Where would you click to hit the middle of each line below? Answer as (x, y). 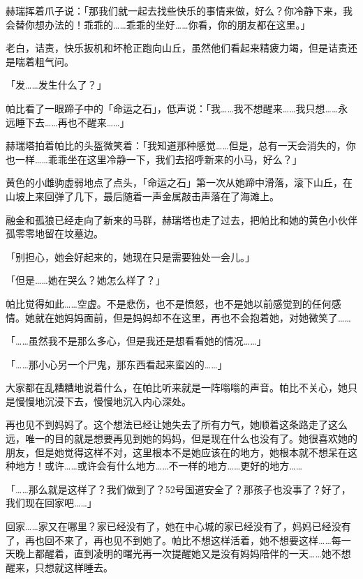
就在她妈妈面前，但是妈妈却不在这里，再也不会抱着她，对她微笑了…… (193, 317)
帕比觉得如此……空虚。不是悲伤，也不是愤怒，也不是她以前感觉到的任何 (169, 303)
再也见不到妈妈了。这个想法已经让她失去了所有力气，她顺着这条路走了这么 (177, 424)
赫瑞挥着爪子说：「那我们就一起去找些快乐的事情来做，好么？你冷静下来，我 (179, 10)
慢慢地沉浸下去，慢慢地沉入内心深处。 (103, 401)
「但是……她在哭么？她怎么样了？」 (86, 280)
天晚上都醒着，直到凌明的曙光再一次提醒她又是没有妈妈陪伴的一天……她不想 (178, 554)
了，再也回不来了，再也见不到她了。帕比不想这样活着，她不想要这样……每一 (178, 540)
